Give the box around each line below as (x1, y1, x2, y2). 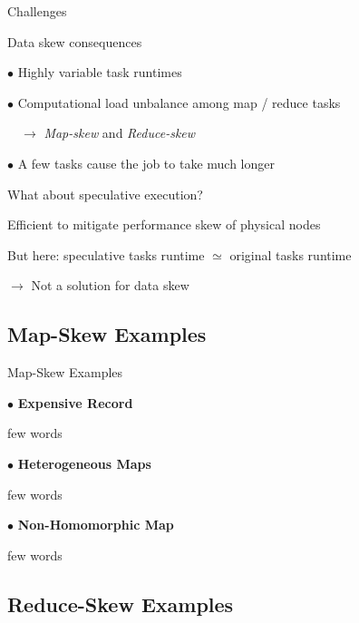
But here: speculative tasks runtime (7, 245, 205, 264)
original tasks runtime (229, 245, 352, 264)
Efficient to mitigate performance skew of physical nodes (7, 215, 321, 234)
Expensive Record (17, 393, 133, 412)
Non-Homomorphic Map (17, 515, 174, 534)
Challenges (7, 2, 67, 20)
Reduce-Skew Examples (7, 589, 234, 618)
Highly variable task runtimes (17, 63, 182, 82)
